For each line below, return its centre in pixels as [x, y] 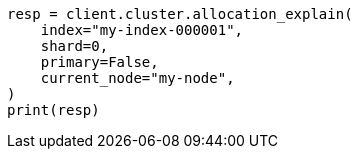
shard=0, [74, 46]
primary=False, [99, 62]
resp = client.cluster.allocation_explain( [180, 14]
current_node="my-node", [137, 78]
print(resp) [53, 110]
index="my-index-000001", [142, 30]
